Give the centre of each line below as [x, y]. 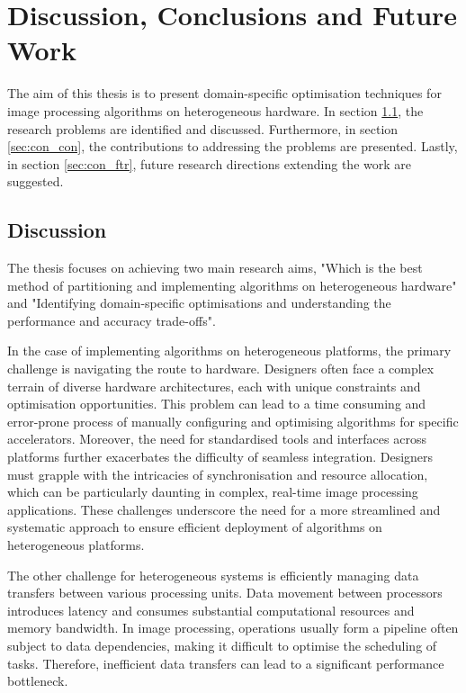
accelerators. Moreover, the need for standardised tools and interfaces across [217, 439]
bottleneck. [38, 681]
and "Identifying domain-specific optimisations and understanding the [199, 303]
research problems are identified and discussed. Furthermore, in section [203, 128]
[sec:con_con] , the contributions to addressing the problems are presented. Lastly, [233, 146]
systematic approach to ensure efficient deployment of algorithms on [195, 527]
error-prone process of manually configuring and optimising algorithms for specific [233, 421]
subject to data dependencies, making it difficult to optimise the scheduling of [222, 645]
